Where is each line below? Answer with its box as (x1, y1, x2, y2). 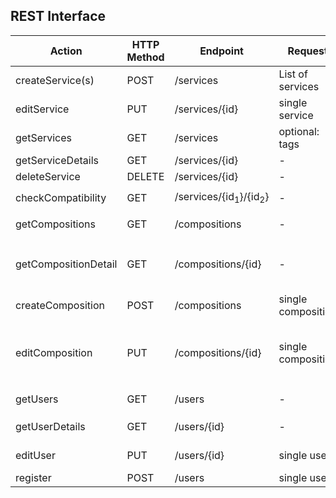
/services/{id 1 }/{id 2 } (174, 190, 270, 206)
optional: (278, 124, 320, 138)
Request (287, 44, 328, 58)
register (15, 470, 52, 484)
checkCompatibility (15, 190, 107, 204)
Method (126, 50, 165, 64)
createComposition (15, 298, 105, 312)
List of (278, 67, 308, 81)
